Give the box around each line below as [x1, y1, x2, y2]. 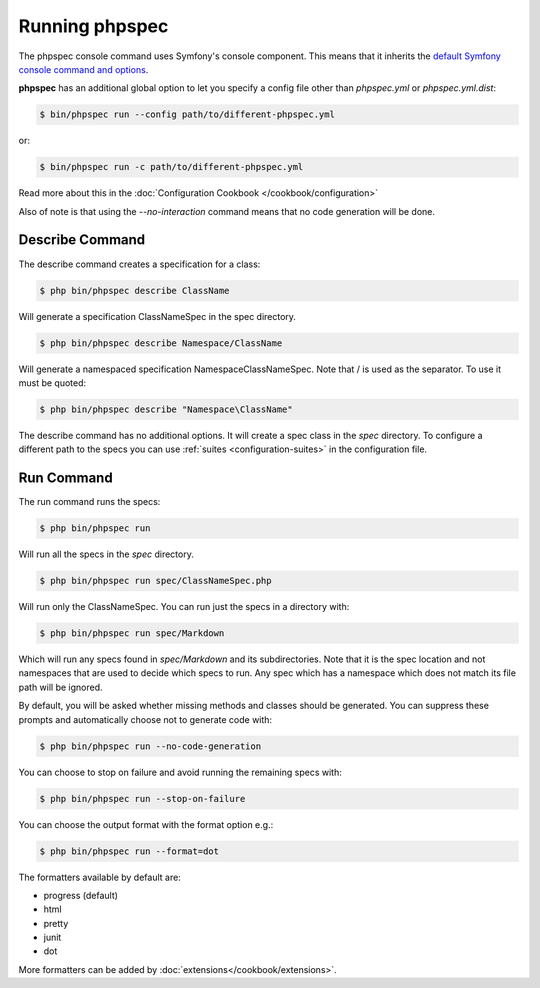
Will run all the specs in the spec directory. [18, 548, 194, 560]
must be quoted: [18, 376, 87, 389]
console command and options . [18, 63, 149, 75]
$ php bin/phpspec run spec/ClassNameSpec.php [39, 575, 272, 587]
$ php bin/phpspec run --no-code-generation [39, 740, 262, 752]
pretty [43, 917, 69, 929]
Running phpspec [18, 15, 169, 37]
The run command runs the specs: [18, 496, 161, 508]
